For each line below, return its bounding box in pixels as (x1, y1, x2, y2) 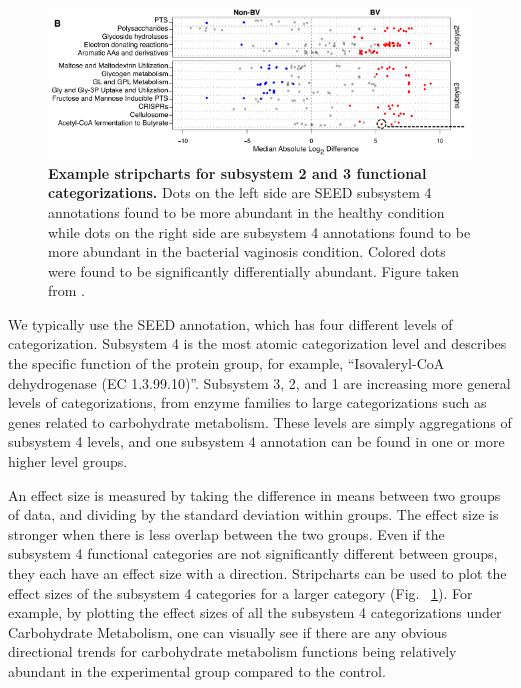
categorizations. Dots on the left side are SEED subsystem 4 (48, 182, 432, 203)
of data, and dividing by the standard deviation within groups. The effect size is (8, 504, 499, 525)
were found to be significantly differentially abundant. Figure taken (48, 260, 460, 281)
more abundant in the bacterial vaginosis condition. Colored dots (48, 241, 446, 262)
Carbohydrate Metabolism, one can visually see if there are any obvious (8, 621, 448, 642)
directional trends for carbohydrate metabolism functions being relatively (8, 641, 457, 662)
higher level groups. (8, 451, 128, 472)
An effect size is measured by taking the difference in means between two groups (8, 484, 501, 505)
